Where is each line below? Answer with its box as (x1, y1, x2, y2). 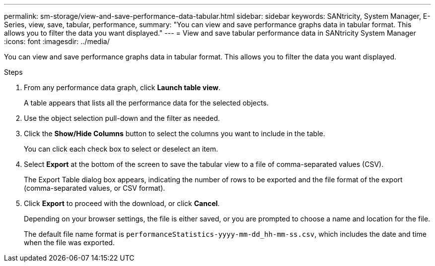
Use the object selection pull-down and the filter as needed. (24, 114, 220, 122)
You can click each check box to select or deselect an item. (24, 145, 218, 153)
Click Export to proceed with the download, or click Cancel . (24, 199, 220, 208)
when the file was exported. (24, 238, 115, 247)
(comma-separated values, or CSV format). (24, 184, 165, 192)
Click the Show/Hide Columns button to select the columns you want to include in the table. (24, 129, 325, 138)
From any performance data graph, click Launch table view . (24, 83, 221, 92)
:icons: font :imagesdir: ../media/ (4, 37, 110, 46)
